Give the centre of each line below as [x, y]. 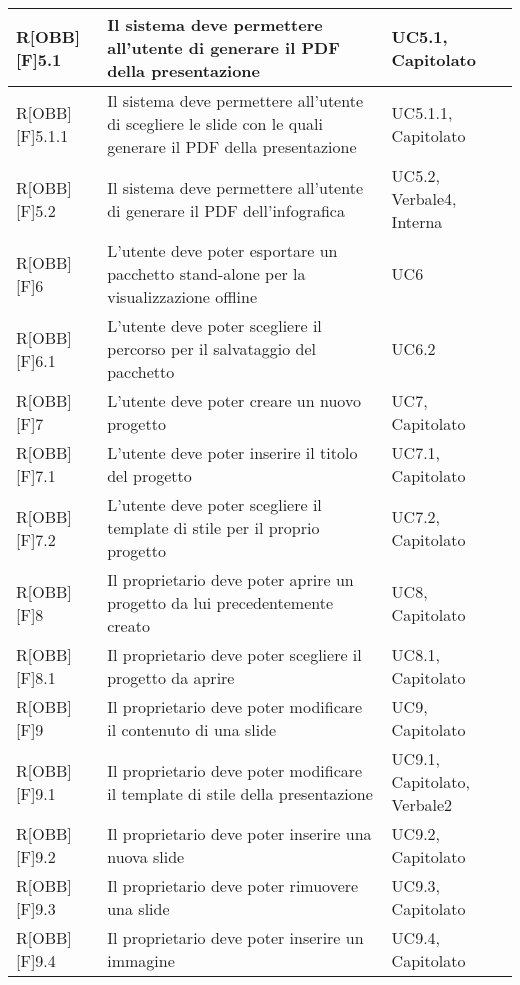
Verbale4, [424, 198]
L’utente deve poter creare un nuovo [234, 400]
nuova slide [146, 856]
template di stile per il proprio [213, 527]
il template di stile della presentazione [240, 793]
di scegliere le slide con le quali [215, 123]
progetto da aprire [171, 677]
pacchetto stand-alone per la [206, 273]
